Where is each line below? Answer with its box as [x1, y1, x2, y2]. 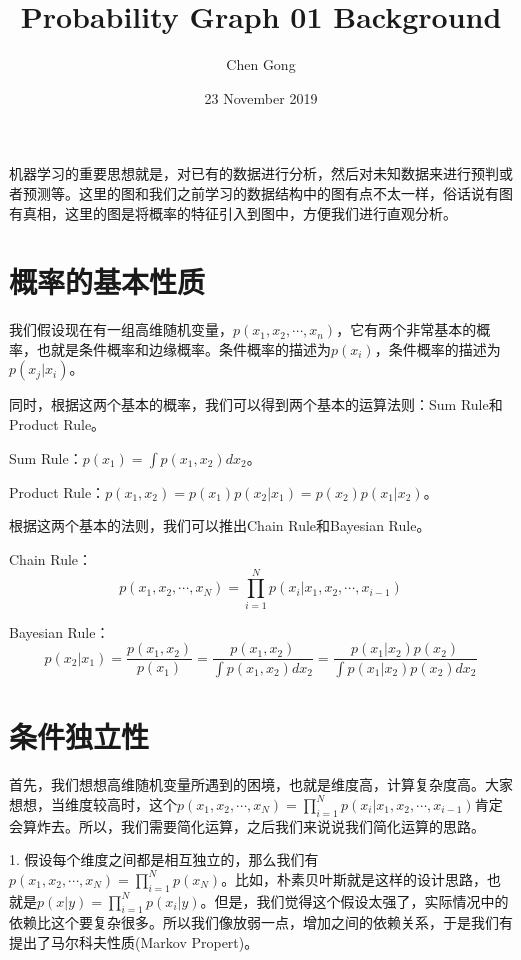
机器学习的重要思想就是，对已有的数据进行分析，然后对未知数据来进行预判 [9, 163, 499, 184]
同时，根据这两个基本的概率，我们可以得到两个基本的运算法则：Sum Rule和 [9, 394, 503, 415]
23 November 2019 [204, 87, 318, 108]
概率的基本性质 [9, 261, 206, 302]
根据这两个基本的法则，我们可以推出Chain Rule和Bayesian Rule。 [9, 515, 431, 536]
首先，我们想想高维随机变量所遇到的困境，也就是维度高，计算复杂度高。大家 [9, 774, 513, 795]
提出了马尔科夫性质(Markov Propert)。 [9, 931, 259, 952]
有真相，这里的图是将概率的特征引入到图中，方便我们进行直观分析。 [9, 202, 457, 223]
